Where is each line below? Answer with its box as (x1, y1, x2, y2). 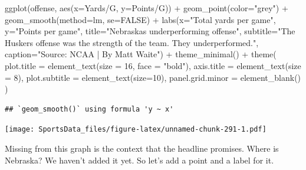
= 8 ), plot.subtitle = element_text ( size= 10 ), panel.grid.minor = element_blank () (5, 71, 301, 83)
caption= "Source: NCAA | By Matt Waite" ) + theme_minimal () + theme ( (5, 48, 277, 60)
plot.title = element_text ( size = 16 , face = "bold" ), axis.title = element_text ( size (5, 59, 301, 71)
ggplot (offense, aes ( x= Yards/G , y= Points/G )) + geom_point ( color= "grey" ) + (5, 2, 288, 14)
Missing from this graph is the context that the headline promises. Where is (5, 142, 279, 154)
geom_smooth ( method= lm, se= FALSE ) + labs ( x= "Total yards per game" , (5, 13, 276, 25)
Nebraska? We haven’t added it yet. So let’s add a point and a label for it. (5, 153, 274, 166)
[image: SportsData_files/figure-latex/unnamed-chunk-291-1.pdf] (5, 125, 266, 134)
